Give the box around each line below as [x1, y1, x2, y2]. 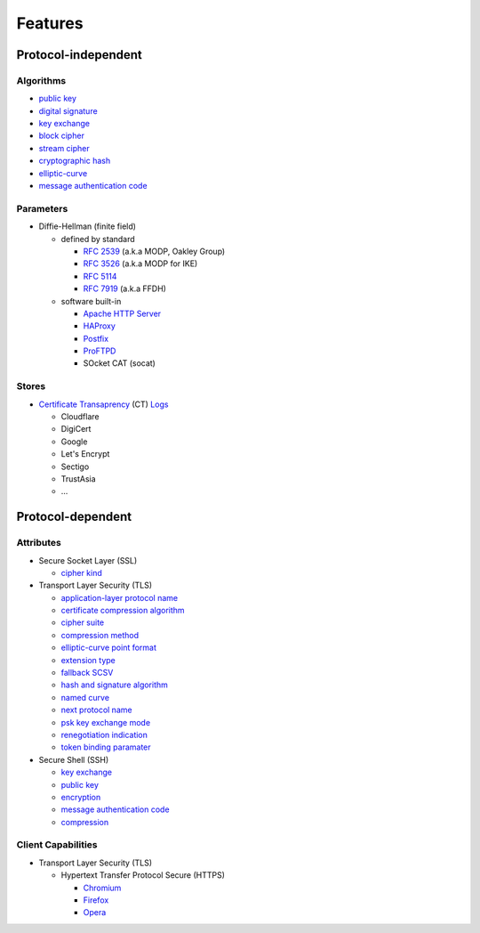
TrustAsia [60, 473, 97, 484]
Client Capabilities [16, 839, 98, 851]
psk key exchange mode [60, 717, 151, 727]
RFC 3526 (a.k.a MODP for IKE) [83, 258, 198, 269]
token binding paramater [60, 742, 151, 752]
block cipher [38, 130, 84, 142]
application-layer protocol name [60, 592, 178, 603]
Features [16, 13, 84, 33]
